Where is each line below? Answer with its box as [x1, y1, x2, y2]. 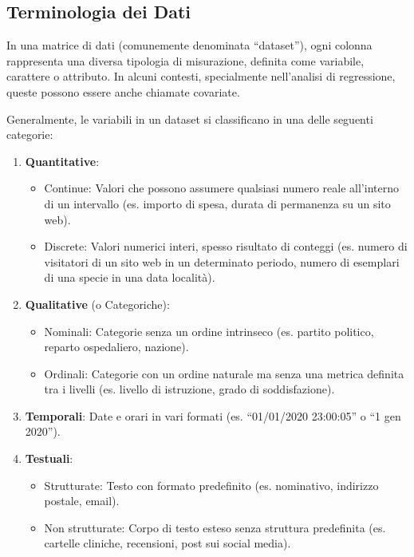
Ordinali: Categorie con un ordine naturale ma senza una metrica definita [44, 365, 404, 381]
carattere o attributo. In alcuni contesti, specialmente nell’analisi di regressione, [6, 68, 396, 85]
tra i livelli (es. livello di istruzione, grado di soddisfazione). [44, 381, 335, 397]
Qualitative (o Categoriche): [25, 295, 170, 312]
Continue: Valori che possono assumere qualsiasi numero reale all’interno [44, 180, 399, 196]
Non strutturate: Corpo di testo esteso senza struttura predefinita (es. [44, 519, 386, 535]
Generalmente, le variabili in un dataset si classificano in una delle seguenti [6, 110, 373, 127]
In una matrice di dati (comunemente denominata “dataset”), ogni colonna [6, 37, 373, 53]
